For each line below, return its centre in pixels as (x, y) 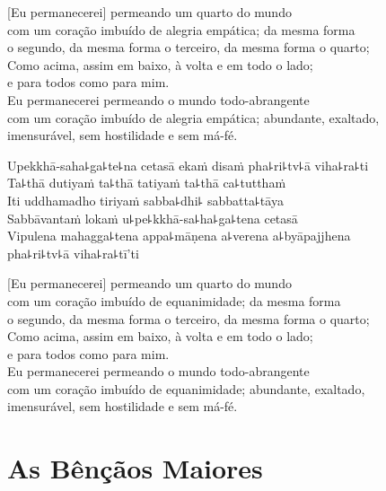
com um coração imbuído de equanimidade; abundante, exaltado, (186, 388)
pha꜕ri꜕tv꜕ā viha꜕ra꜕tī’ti (73, 253)
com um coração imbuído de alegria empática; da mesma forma (181, 29)
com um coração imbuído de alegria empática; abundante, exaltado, (193, 117)
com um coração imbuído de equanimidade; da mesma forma (174, 300)
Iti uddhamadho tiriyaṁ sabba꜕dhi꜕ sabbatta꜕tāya (145, 200)
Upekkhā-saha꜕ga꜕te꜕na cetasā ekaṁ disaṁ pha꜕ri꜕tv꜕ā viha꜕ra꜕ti (188, 165)
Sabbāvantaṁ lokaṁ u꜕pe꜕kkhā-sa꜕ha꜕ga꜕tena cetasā (153, 218)
